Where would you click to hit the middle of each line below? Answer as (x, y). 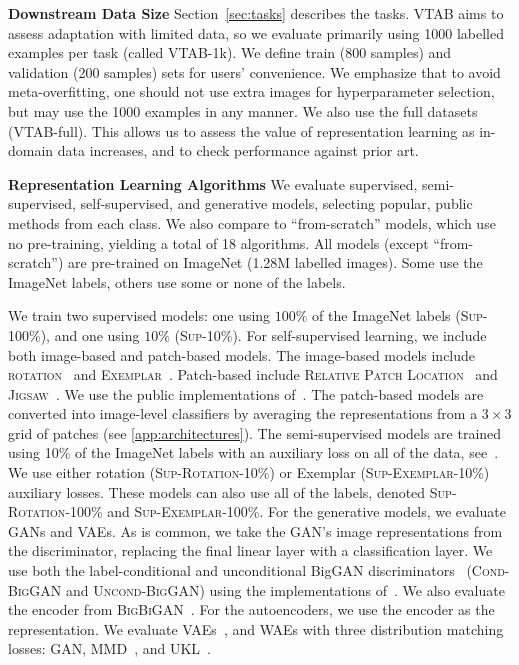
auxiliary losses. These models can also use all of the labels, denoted (217, 491)
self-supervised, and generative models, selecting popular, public (276, 203)
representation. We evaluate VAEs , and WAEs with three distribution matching (256, 628)
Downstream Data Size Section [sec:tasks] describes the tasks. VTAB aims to (256, 13)
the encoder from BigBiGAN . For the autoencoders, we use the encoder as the (251, 609)
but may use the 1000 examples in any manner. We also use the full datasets (243, 110)
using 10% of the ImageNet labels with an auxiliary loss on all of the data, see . (253, 452)
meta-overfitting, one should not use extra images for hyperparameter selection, (251, 91)
